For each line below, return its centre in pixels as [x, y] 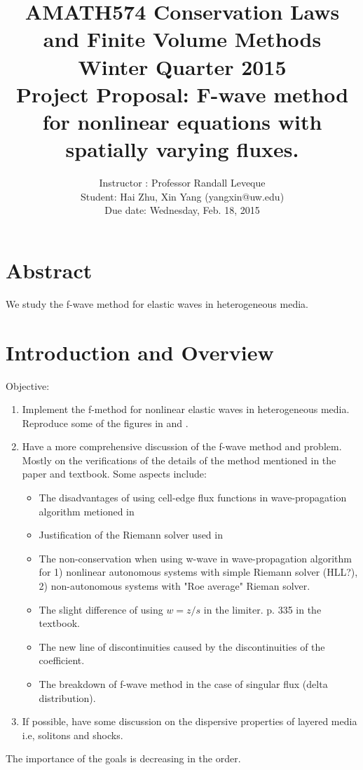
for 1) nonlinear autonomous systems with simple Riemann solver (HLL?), [198, 572]
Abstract [49, 270]
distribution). [67, 697]
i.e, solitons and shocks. [73, 735]
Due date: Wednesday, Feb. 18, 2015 [182, 210]
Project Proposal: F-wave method [182, 94]
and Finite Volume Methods [182, 39]
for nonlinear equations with [182, 121]
